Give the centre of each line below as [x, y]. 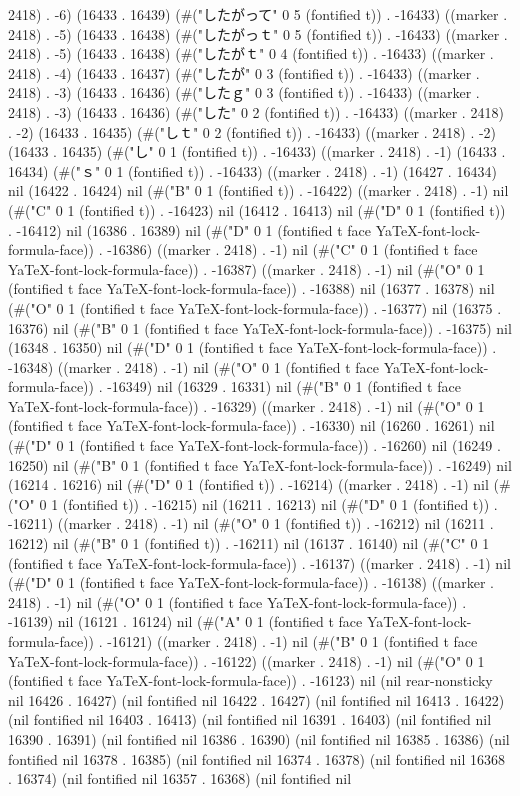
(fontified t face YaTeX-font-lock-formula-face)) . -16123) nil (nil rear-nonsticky [250, 680]
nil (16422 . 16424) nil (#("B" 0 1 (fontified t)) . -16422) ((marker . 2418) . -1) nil [258, 190]
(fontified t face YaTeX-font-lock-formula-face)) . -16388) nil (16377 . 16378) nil [251, 288]
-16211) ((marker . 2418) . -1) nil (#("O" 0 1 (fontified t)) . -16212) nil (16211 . [251, 523]
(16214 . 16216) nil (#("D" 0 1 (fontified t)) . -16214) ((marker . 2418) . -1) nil [248, 484]
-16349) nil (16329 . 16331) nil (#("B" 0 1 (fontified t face [284, 386]
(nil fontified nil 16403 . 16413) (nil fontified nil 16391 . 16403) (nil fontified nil [250, 719]
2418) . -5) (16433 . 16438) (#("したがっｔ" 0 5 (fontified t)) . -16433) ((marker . [258, 33]
